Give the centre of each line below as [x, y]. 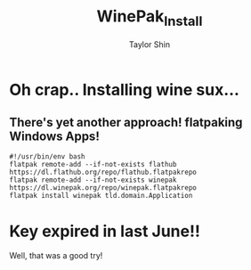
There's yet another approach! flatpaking [126, 122]
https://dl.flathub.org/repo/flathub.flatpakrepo [103, 172]
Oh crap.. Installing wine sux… [125, 90]
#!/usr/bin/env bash [48, 157]
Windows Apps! [54, 136]
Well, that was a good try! [56, 256]
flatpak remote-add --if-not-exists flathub [93, 165]
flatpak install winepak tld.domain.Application [101, 196]
